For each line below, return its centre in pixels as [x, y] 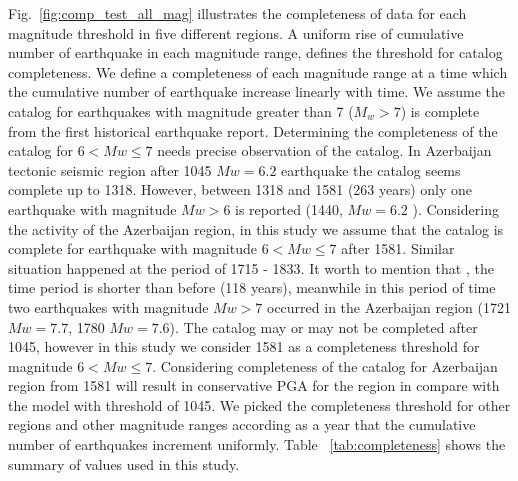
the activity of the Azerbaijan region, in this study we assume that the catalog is [256, 228]
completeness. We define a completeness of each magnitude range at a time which [258, 71]
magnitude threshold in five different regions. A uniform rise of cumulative [236, 32]
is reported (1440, [289, 208]
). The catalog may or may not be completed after [323, 326]
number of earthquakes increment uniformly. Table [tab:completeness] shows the [257, 444]
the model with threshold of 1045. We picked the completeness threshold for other [259, 404]
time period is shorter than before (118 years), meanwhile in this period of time [252, 287]
